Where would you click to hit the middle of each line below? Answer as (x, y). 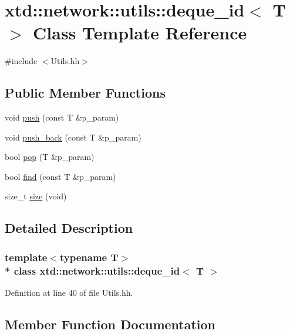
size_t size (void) (36, 196)
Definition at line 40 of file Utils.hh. (69, 292)
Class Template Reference (140, 33)
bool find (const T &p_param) (60, 176)
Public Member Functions (85, 93)
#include (21, 61)
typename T (89, 257)
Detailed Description (69, 228)
